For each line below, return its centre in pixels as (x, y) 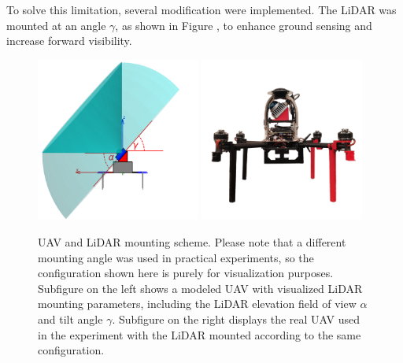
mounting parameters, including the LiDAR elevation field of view (197, 304)
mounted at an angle (56, 25)
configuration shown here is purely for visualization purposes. (186, 273)
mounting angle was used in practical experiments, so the (176, 257)
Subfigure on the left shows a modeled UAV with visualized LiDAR (200, 288)
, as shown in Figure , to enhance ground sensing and (244, 25)
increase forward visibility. (69, 41)
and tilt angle (70, 319)
